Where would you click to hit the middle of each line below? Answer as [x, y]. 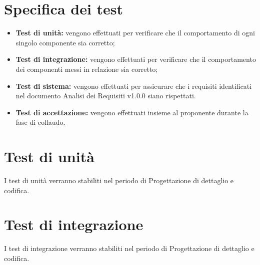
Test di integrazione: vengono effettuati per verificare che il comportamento [136, 59]
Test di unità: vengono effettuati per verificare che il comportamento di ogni [135, 33]
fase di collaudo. [40, 122]
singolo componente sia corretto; [65, 42]
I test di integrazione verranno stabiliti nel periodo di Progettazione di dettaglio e [129, 248]
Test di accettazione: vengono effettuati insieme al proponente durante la [132, 112]
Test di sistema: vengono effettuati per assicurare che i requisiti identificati [134, 86]
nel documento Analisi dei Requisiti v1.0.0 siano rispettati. [106, 96]
